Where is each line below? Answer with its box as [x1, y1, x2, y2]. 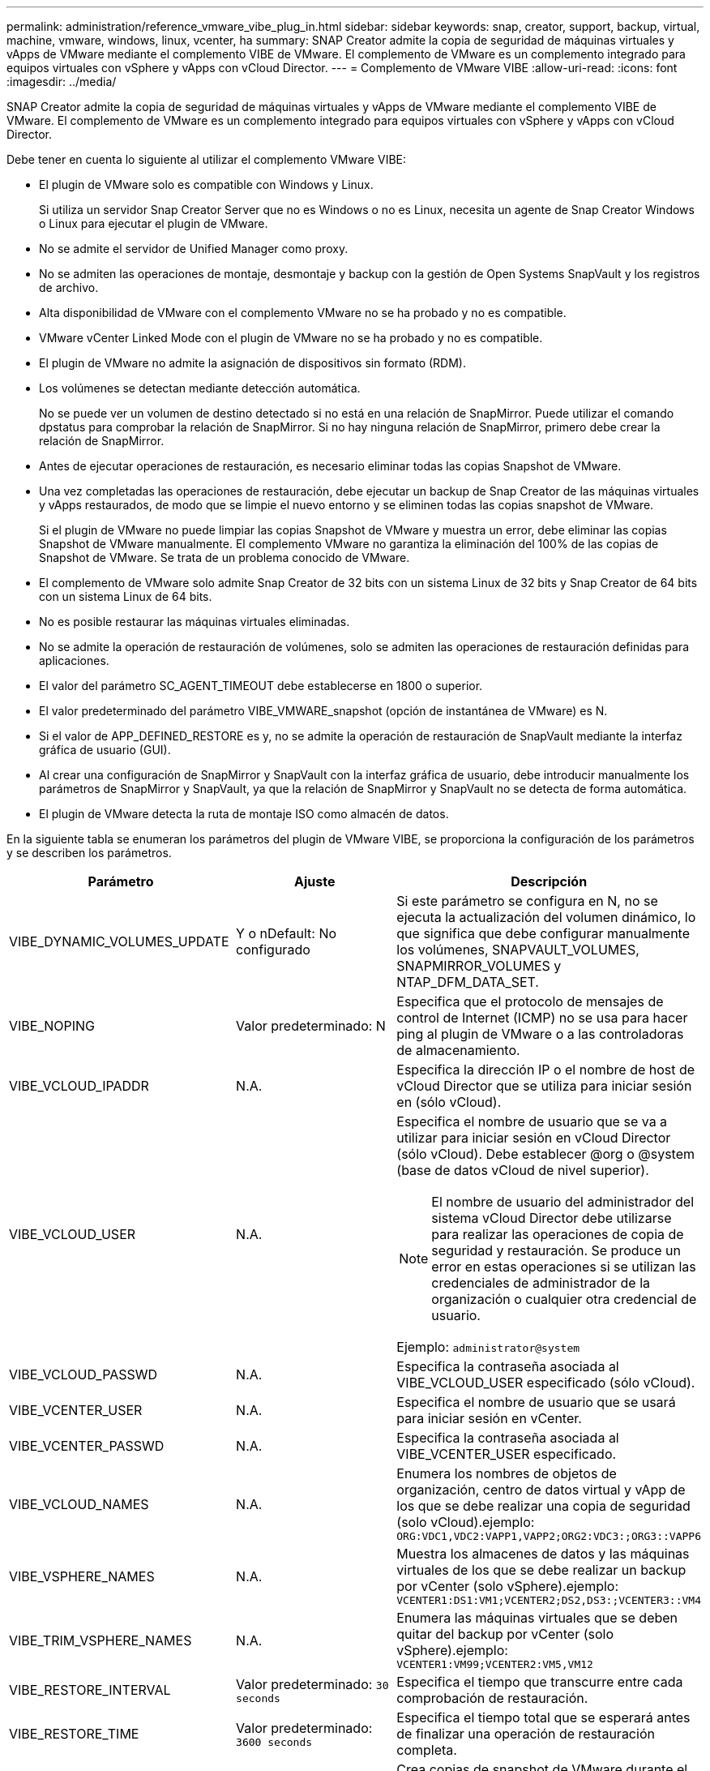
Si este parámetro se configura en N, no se [396, 893, 658, 909]
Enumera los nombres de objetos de [396, 1465, 617, 1482]
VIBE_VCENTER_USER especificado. [396, 1446, 617, 1462]
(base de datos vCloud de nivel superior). [396, 1162, 649, 1178]
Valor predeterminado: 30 [236, 1675, 389, 1692]
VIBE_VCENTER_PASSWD [9, 1438, 165, 1454]
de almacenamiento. [396, 1042, 520, 1058]
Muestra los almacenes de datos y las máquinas [396, 1546, 690, 1562]
